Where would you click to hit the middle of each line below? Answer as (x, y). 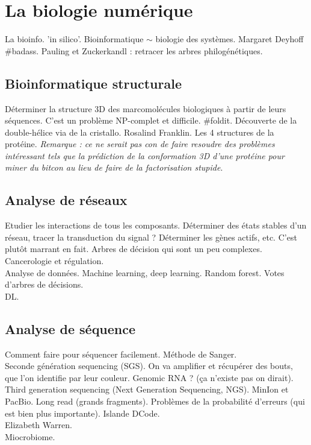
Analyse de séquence (70, 328)
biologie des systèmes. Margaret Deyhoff (229, 39)
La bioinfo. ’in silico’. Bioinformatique (74, 39)
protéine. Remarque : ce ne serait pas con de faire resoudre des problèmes (140, 144)
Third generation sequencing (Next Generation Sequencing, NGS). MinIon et (147, 389)
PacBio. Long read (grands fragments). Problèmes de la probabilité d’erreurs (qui (155, 401)
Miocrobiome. (30, 436)
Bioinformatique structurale (93, 83)
